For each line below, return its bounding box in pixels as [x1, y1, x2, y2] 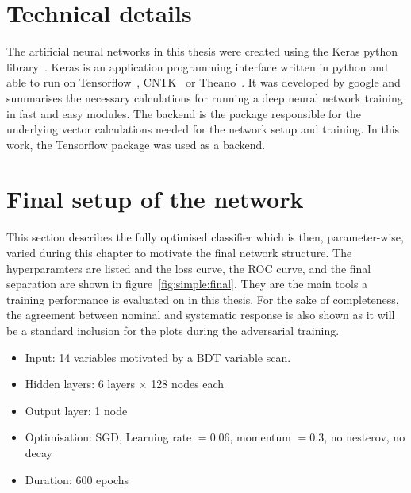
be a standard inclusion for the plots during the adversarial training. [6, 322, 340, 338]
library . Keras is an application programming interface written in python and [6, 58, 388, 75]
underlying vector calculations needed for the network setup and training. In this [6, 121, 400, 137]
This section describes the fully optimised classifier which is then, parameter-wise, [6, 229, 404, 245]
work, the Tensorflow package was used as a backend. [6, 136, 266, 152]
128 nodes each [151, 376, 225, 392]
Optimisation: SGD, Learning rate [25, 429, 192, 445]
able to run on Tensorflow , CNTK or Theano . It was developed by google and [6, 74, 401, 91]
